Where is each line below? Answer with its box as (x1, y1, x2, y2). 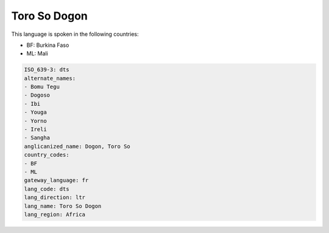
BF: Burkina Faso (26, 41, 69, 49)
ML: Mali (26, 50, 48, 57)
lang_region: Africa (24, 210, 85, 218)
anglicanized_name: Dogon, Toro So (24, 143, 130, 150)
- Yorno (24, 117, 47, 124)
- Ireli (24, 126, 47, 133)
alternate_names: (24, 75, 76, 82)
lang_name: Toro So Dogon (24, 203, 102, 209)
